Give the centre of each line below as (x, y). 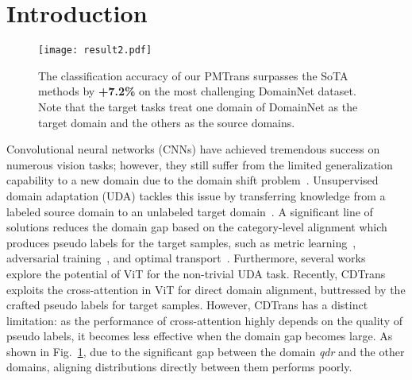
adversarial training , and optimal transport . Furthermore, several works (186, 258)
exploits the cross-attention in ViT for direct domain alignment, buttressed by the (206, 289)
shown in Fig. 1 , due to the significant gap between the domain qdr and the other (206, 351)
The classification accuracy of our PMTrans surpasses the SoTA (193, 75)
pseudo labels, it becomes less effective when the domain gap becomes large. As (200, 336)
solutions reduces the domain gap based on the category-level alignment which (197, 227)
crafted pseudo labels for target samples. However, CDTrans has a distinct (187, 305)
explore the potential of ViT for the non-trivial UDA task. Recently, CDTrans (196, 273)
